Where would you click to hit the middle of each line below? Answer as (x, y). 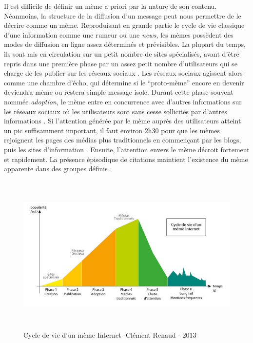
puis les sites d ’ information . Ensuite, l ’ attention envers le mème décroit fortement (127, 149)
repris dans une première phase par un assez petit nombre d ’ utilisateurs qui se (121, 63)
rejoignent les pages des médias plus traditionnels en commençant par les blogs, (123, 140)
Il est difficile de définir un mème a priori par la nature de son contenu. (110, 6)
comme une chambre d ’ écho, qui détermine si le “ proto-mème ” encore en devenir (124, 82)
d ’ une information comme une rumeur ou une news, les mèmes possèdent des (119, 34)
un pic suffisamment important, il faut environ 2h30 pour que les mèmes (112, 130)
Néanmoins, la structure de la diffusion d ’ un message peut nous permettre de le (123, 15)
